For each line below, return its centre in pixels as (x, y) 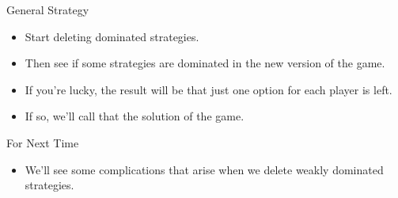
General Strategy (48, 10)
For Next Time (43, 142)
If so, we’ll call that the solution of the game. (135, 116)
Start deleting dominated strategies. (112, 36)
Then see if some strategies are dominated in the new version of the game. (205, 63)
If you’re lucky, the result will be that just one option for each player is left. (208, 89)
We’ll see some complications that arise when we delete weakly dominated (204, 169)
